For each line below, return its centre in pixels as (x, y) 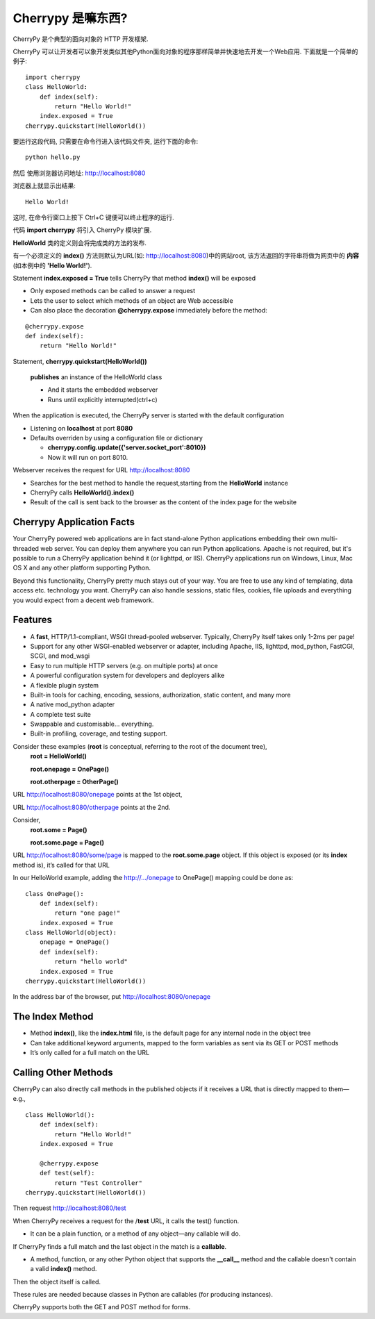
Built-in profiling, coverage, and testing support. (99, 733)
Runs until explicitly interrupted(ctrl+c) (102, 399)
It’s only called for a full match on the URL (90, 1053)
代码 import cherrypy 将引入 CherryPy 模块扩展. (82, 230)
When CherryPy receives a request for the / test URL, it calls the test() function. (126, 1221)
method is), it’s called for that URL (61, 865)
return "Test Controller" (98, 1183)
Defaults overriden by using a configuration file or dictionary (116, 438)
